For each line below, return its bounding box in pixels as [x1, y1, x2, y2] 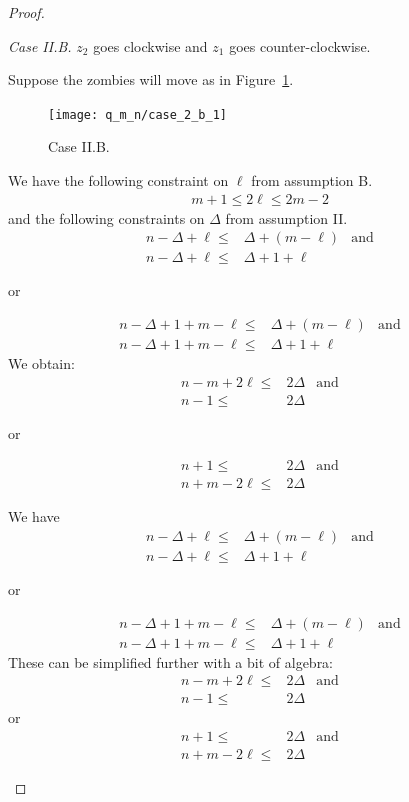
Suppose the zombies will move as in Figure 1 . [8, 69, 294, 90]
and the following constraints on [8, 207, 205, 228]
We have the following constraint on [8, 170, 229, 191]
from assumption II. [225, 207, 348, 228]
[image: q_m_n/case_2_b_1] [48, 107, 227, 122]
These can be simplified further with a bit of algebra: [8, 651, 334, 672]
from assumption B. [251, 170, 373, 191]
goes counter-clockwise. [229, 35, 371, 56]
